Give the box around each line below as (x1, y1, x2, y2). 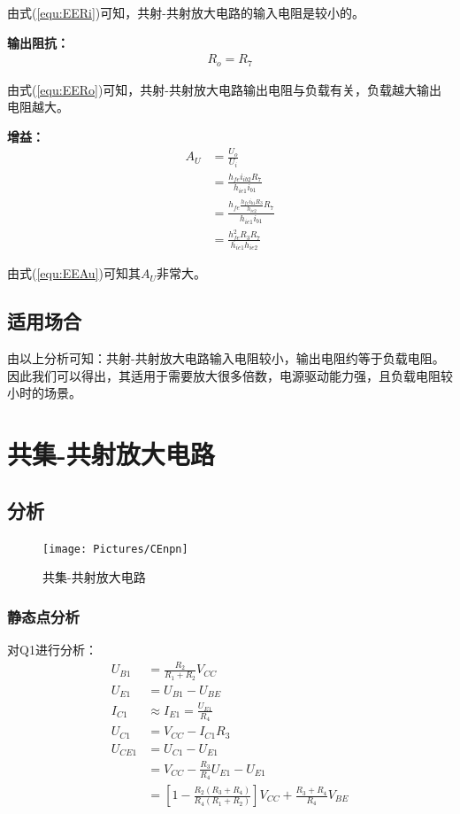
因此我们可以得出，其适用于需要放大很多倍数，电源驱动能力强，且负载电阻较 (7, 366, 453, 384)
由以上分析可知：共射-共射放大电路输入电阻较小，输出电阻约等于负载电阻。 (7, 349, 445, 368)
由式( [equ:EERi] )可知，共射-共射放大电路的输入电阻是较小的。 (7, 4, 364, 21)
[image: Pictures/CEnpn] (42, 542, 188, 555)
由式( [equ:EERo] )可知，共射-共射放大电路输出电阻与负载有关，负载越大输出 (7, 80, 442, 98)
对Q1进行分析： (7, 640, 97, 659)
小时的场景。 (7, 384, 81, 402)
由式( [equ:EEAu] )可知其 (7, 264, 141, 283)
